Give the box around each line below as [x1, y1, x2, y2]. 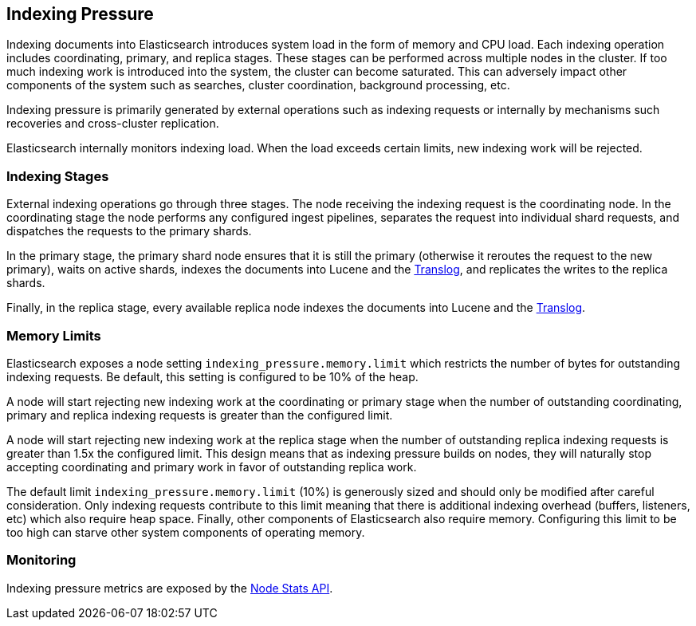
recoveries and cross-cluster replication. [6, 116, 219, 131]
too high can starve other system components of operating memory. [6, 525, 365, 539]
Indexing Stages [6, 167, 109, 184]
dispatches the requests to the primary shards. [6, 224, 252, 238]
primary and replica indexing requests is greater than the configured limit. [6, 407, 393, 422]
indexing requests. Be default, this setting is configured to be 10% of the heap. [6, 369, 419, 384]
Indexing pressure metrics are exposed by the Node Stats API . [6, 581, 333, 595]
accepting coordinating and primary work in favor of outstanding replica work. [6, 459, 417, 474]
